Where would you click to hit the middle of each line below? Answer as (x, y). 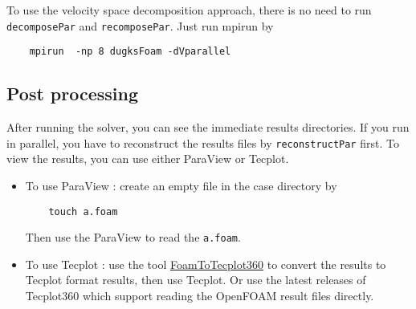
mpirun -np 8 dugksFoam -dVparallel (130, 52)
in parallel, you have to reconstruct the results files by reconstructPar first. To (203, 142)
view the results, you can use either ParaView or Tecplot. (148, 159)
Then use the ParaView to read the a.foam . (133, 237)
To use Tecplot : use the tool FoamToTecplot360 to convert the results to (206, 264)
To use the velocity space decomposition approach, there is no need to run (189, 10)
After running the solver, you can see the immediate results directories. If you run (208, 127)
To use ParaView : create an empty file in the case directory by (181, 185)
